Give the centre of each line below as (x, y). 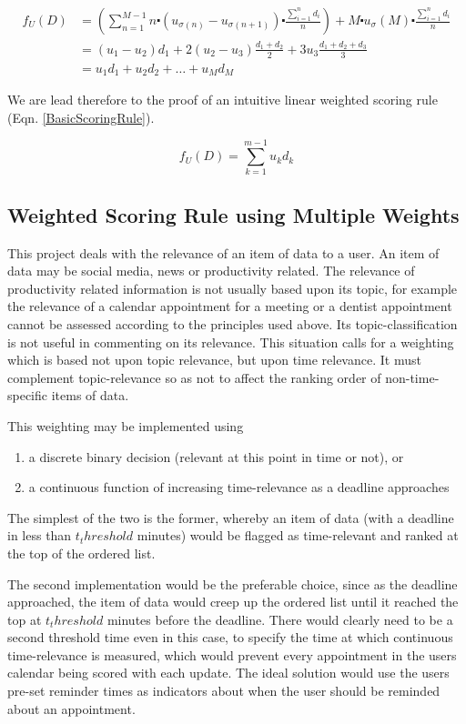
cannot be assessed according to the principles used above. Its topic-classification (233, 323)
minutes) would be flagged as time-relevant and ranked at (298, 535)
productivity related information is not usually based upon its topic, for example (233, 288)
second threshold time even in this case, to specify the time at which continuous (230, 637)
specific (28, 395)
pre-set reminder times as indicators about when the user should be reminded (224, 691)
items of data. (90, 395)
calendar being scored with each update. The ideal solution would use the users (228, 673)
